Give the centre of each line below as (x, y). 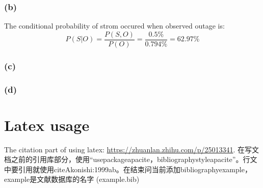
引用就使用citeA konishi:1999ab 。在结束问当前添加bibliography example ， (135, 169)
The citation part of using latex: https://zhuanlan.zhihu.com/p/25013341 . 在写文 (131, 149)
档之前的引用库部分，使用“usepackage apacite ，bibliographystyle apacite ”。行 (127, 159)
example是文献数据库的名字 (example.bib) (72, 179)
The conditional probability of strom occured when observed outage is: (114, 26)
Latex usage (47, 125)
